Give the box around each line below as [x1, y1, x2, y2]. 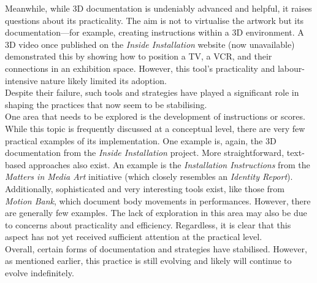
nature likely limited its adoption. [40, 74, 167, 87]
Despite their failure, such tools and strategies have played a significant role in [5, 86, 299, 99]
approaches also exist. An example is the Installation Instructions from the [28, 158, 310, 171]
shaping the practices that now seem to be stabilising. [5, 98, 207, 110]
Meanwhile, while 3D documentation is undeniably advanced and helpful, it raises [5, 2, 312, 14]
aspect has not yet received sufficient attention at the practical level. [5, 230, 262, 243]
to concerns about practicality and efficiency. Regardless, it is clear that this [5, 218, 291, 231]
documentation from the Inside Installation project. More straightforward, [5, 146, 285, 159]
